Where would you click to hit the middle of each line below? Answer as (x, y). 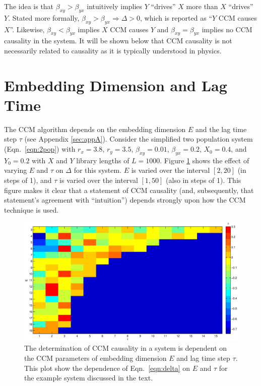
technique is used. (31, 209)
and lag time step (203, 358)
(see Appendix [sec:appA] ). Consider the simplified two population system (139, 139)
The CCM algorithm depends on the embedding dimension (95, 129)
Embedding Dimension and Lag (116, 85)
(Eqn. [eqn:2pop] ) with (40, 149)
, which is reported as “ (176, 17)
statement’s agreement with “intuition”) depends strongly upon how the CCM (125, 200)
